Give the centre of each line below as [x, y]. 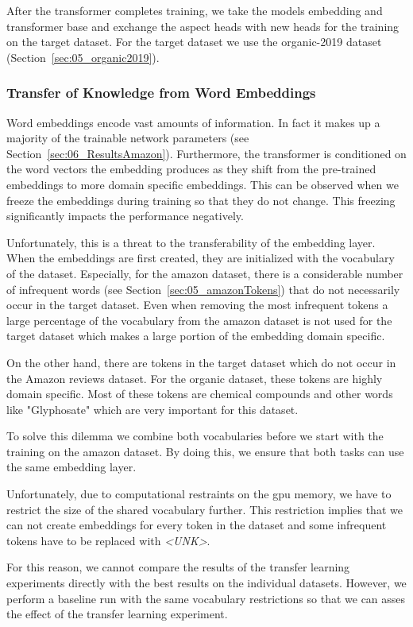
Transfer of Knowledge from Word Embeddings [161, 93]
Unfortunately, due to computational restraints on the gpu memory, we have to [199, 494]
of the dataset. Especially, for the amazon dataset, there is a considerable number [205, 273]
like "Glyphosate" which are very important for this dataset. [152, 409]
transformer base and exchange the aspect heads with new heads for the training [203, 26]
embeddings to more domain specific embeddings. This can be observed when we [203, 184]
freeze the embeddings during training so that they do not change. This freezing [201, 200]
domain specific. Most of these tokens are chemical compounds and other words [200, 394]
